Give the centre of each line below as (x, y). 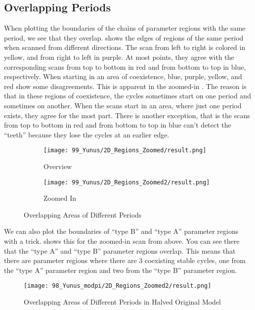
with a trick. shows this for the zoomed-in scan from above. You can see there (122, 241)
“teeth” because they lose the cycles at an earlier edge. (87, 134)
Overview (58, 166)
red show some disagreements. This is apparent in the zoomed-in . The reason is (125, 86)
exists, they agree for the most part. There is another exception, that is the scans (127, 115)
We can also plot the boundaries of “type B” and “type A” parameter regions (121, 231)
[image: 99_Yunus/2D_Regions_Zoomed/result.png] (125, 151)
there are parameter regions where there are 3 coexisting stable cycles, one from (125, 260)
